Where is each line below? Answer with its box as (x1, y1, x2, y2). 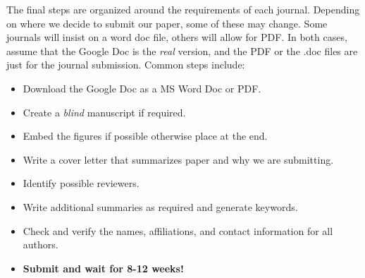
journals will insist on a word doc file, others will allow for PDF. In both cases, (6, 30, 347, 44)
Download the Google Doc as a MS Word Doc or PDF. (23, 80, 261, 95)
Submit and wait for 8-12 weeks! (23, 260, 184, 275)
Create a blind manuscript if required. (23, 104, 186, 119)
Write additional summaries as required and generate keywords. (23, 199, 298, 214)
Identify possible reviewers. (23, 176, 140, 191)
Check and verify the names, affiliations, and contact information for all (23, 223, 333, 238)
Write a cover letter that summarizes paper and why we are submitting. (23, 152, 334, 167)
